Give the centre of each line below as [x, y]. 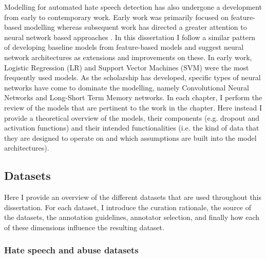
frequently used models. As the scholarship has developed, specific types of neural [132, 77]
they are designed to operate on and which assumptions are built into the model [130, 137]
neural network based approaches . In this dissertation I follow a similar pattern [130, 37]
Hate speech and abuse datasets [71, 250]
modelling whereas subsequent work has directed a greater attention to [135, 27]
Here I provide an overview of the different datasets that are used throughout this [133, 197]
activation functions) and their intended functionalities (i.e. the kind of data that [132, 128]
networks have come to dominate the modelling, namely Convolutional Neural [127, 87]
